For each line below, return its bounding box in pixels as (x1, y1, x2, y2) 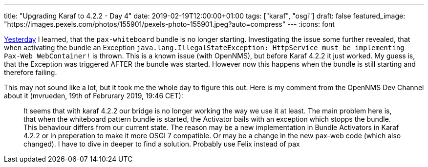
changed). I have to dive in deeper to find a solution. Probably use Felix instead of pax (23, 140, 300, 148)
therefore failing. (4, 68, 57, 76)
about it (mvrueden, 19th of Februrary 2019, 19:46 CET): (4, 92, 183, 100)
